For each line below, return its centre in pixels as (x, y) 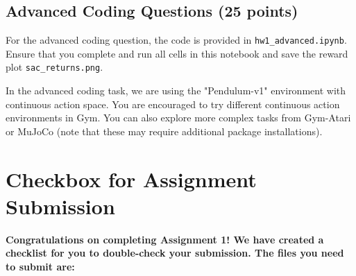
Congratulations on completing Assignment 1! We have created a (165, 239)
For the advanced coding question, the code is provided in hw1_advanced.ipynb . (176, 40)
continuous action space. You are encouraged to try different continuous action (173, 104)
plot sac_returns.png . (54, 67)
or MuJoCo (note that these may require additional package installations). (164, 131)
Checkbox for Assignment (131, 179)
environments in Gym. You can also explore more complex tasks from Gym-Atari (178, 118)
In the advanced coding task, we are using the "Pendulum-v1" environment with (176, 90)
